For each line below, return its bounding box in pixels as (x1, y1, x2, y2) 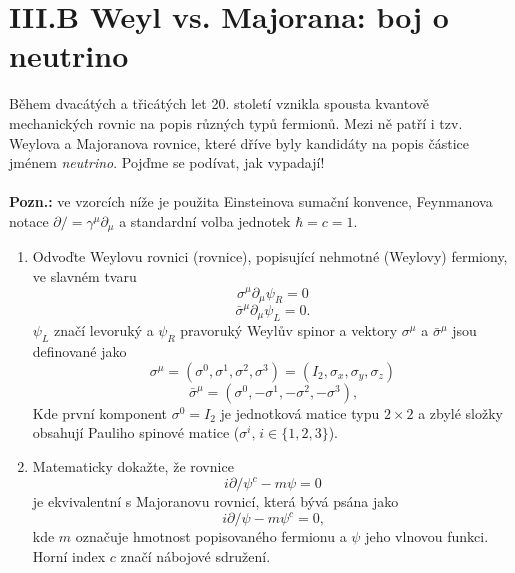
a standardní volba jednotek (119, 210, 291, 231)
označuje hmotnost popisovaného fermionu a (75, 526, 347, 547)
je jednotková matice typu (220, 402, 380, 423)
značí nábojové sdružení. (120, 545, 271, 566)
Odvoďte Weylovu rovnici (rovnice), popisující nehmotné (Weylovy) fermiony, (32, 246, 508, 267)
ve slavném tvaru (32, 265, 137, 286)
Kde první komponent (32, 402, 168, 423)
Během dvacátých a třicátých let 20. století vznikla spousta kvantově (9, 93, 430, 114)
